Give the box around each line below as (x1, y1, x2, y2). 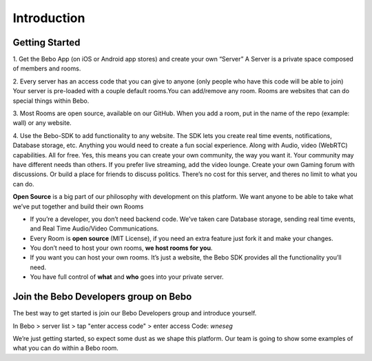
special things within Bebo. (12, 97, 90, 105)
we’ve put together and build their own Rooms (12, 202, 144, 211)
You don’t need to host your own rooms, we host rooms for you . (30, 244, 213, 252)
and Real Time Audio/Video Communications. (30, 224, 159, 233)
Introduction (12, 10, 85, 26)
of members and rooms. (12, 64, 81, 72)
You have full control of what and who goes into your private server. (30, 273, 224, 281)
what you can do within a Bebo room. (12, 344, 118, 352)
